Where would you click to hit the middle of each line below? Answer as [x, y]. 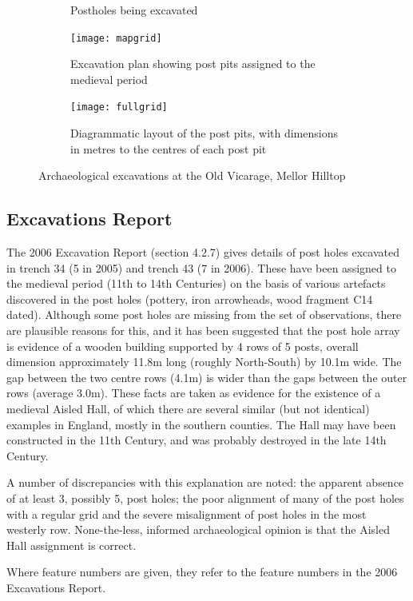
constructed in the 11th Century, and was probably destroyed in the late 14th [197, 440]
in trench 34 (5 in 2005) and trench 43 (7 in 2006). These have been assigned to [201, 267]
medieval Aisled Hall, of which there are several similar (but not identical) [188, 409]
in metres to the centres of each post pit [169, 148]
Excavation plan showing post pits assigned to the [193, 64]
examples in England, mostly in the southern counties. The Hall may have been [201, 424]
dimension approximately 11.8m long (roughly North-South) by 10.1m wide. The [204, 362]
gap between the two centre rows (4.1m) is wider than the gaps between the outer [207, 377]
